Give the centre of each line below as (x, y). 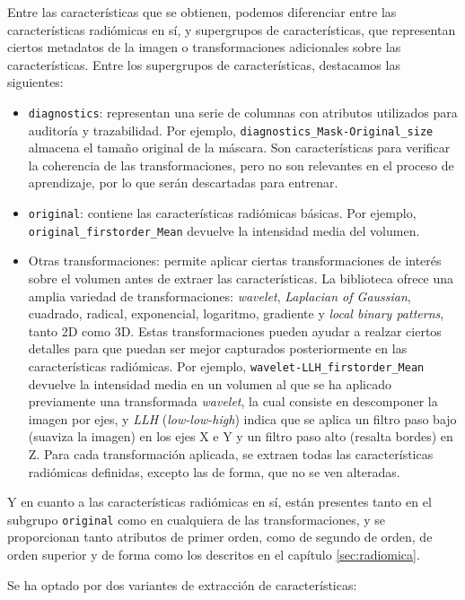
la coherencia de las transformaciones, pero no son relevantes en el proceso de (241, 165)
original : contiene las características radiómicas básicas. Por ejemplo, (222, 213)
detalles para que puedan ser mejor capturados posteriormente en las (218, 348)
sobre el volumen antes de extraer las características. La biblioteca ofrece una (241, 278)
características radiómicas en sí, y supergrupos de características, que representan (232, 29)
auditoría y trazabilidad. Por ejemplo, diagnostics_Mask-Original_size (231, 130)
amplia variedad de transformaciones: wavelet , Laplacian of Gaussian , (219, 296)
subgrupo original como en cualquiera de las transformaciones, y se (197, 519)
